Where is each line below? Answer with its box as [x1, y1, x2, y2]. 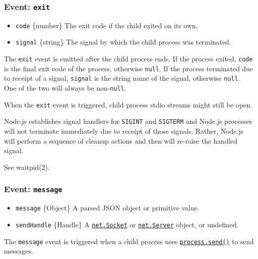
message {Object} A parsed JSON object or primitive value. [15, 203, 199, 213]
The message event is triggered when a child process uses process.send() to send [4, 236, 254, 246]
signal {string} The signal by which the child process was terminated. [15, 37, 231, 47]
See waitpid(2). [4, 161, 50, 172]
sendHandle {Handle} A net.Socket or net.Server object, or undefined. [15, 219, 239, 229]
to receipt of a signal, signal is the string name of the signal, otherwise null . [4, 73, 240, 83]
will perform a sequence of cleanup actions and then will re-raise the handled [4, 135, 238, 146]
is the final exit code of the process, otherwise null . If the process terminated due [4, 63, 253, 73]
